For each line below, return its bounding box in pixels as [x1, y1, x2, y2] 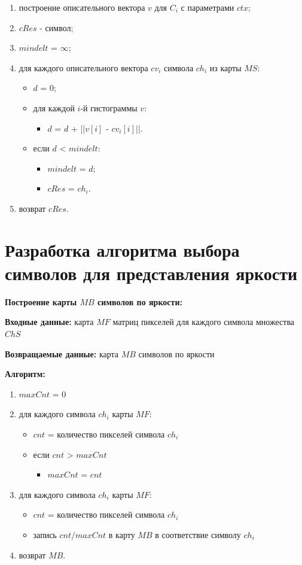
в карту [108, 528, 135, 540]
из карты [209, 61, 242, 74]
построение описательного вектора [19, 1, 145, 13]
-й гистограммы [80, 101, 138, 114]
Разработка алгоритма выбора [5, 237, 240, 262]
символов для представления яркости [5, 260, 298, 285]
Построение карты [5, 295, 77, 308]
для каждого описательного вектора [19, 61, 148, 74]
